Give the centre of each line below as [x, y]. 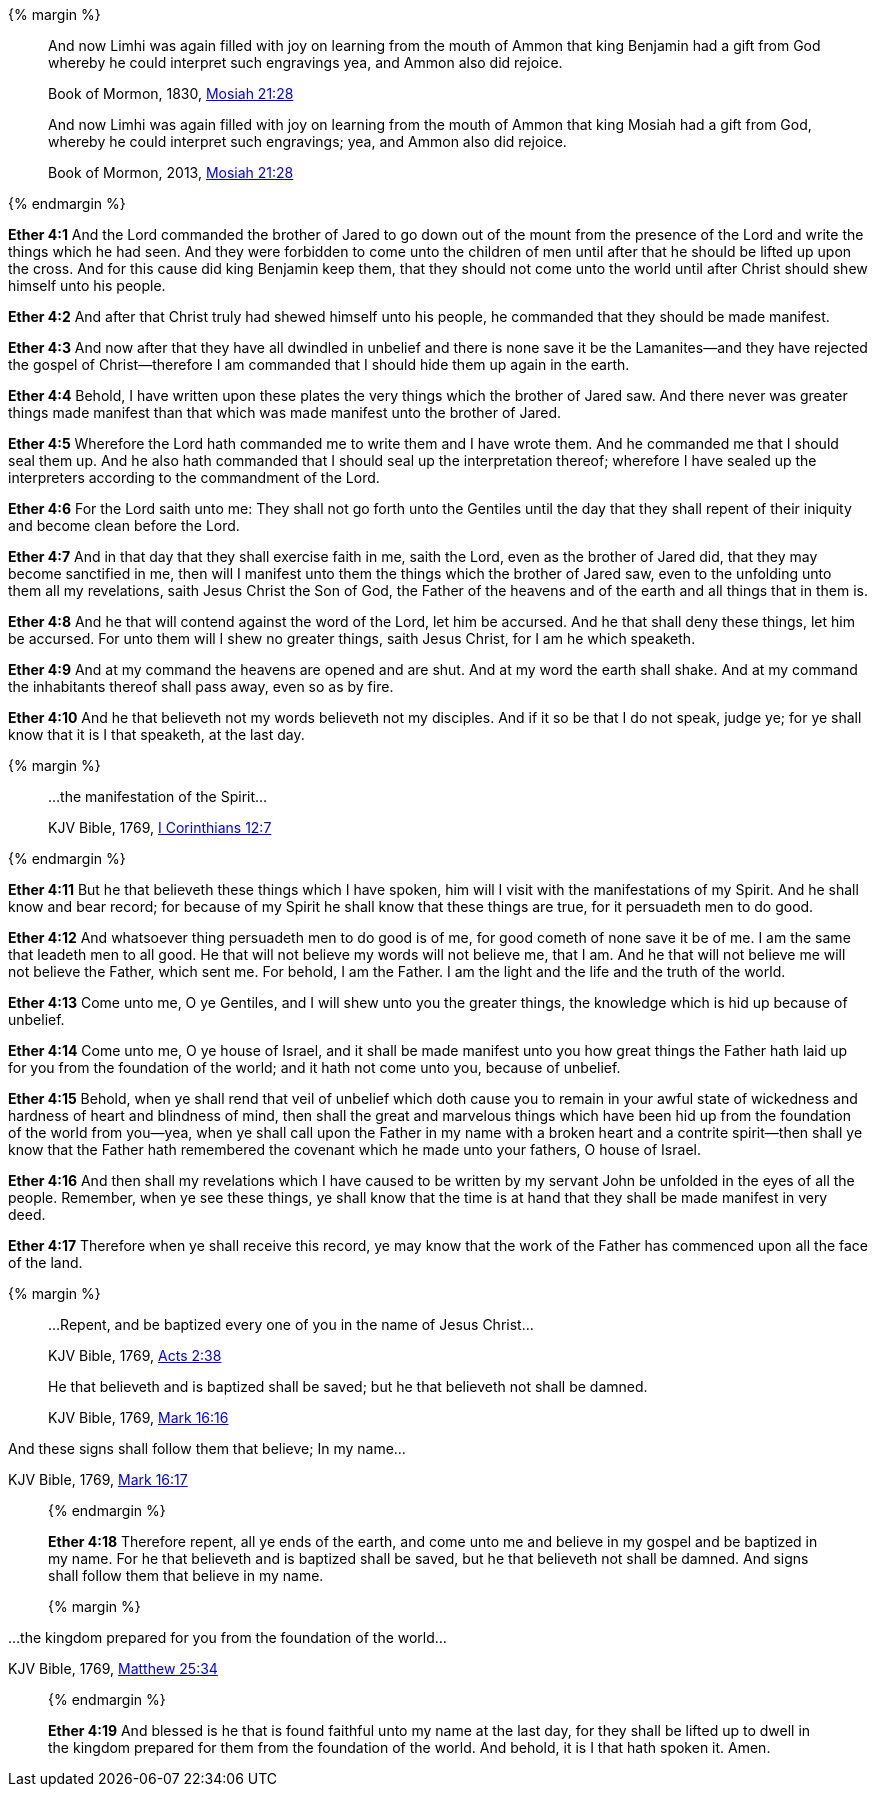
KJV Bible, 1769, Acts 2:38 [135, 1355]
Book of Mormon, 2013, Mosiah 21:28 [171, 172]
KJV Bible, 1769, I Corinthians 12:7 [160, 827]
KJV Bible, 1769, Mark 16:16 [138, 1417]
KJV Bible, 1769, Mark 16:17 [98, 1479]
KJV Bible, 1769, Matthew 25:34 [113, 1668]
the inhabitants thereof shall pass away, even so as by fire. [201, 686]
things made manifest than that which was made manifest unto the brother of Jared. [285, 412]
